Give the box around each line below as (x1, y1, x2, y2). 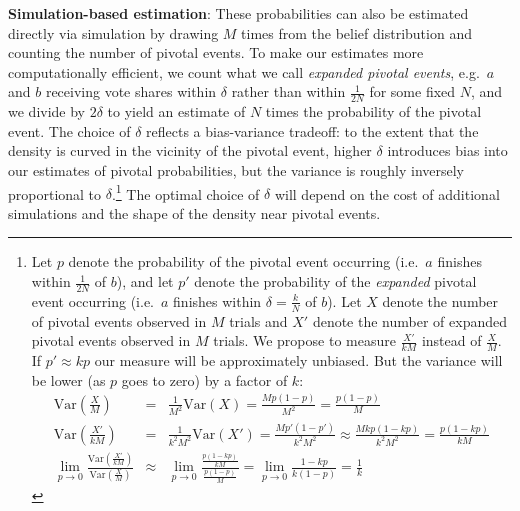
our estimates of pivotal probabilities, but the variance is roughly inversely (8, 159, 464, 180)
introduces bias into (387, 140, 508, 161)
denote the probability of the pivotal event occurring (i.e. (68, 251, 419, 272)
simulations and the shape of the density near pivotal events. (8, 202, 381, 223)
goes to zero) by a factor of (121, 369, 288, 390)
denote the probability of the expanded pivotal (194, 271, 477, 292)
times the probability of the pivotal (265, 101, 482, 122)
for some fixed (369, 81, 456, 102)
